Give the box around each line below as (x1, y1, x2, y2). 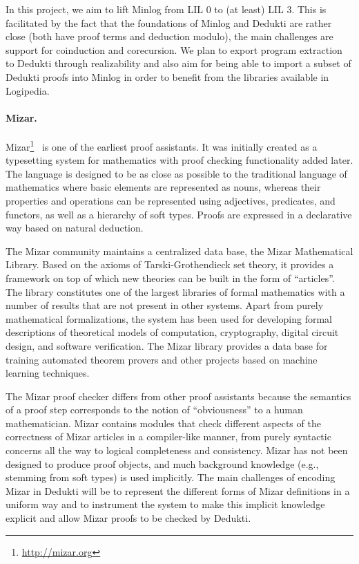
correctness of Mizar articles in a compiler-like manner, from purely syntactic (6, 429, 331, 444)
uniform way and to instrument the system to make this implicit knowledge (6, 497, 325, 511)
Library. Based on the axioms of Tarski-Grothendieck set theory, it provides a (6, 257, 334, 272)
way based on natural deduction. (6, 220, 144, 235)
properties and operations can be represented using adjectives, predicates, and (6, 193, 336, 207)
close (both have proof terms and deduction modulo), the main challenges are (6, 29, 333, 44)
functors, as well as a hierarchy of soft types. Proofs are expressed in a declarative (6, 207, 352, 221)
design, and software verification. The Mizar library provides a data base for (6, 338, 328, 352)
